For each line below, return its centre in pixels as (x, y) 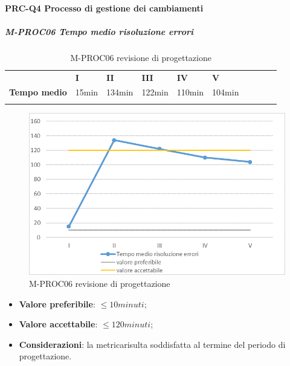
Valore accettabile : (58, 324)
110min (190, 92)
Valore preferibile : (57, 303)
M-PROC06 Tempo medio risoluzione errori (99, 31)
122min (155, 92)
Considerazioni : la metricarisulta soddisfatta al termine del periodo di (152, 344)
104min (226, 92)
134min (120, 92)
